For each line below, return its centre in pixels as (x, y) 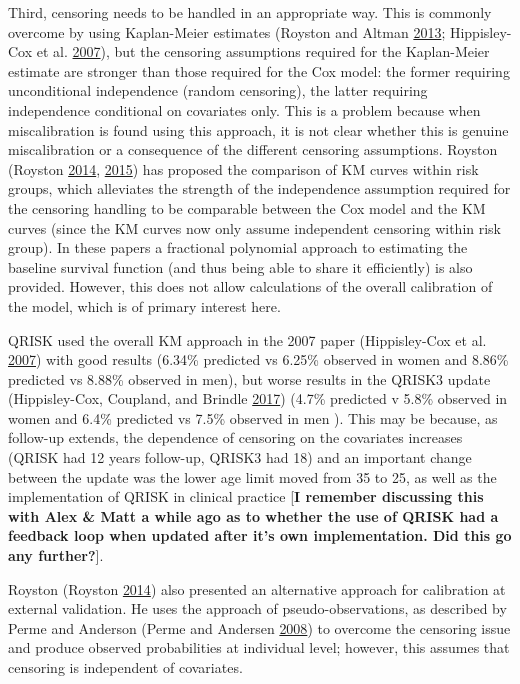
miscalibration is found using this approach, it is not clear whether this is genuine (258, 129)
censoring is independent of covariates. (125, 667)
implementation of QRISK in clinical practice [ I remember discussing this (246, 496)
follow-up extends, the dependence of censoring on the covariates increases (235, 437)
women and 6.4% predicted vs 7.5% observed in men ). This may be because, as (253, 417)
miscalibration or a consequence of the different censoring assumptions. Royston (253, 149)
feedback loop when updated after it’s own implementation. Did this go (260, 535)
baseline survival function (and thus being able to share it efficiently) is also (240, 266)
